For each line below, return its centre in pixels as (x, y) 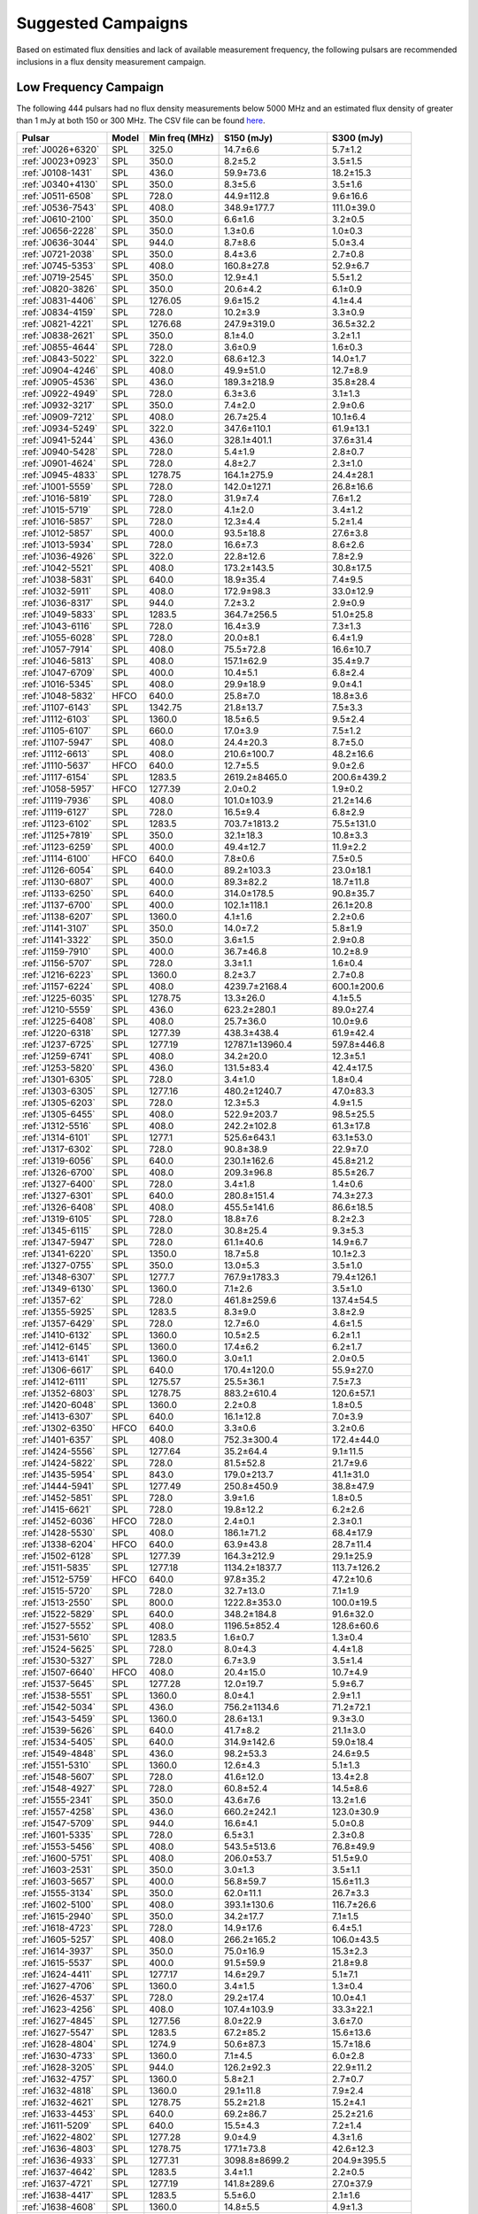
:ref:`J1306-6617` (58, 1370)
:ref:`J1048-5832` (59, 695)
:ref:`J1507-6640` (58, 1672)
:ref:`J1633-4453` (59, 2114)
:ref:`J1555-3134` (58, 1893)
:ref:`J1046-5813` (58, 661)
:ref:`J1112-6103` (56, 719)
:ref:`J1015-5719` (57, 509)
